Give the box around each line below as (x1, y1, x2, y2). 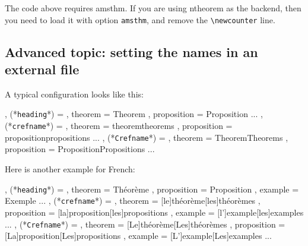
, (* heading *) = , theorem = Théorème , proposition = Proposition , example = (5, 182, 299, 195)
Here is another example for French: (5, 163, 135, 175)
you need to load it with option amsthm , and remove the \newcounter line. (5, 13, 275, 26)
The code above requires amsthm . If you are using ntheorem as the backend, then (5, 2, 301, 14)
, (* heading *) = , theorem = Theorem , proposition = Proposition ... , (5, 108, 263, 120)
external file (5, 60, 80, 78)
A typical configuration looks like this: (5, 87, 144, 100)
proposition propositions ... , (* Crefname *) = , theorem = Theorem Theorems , (5, 131, 288, 143)
